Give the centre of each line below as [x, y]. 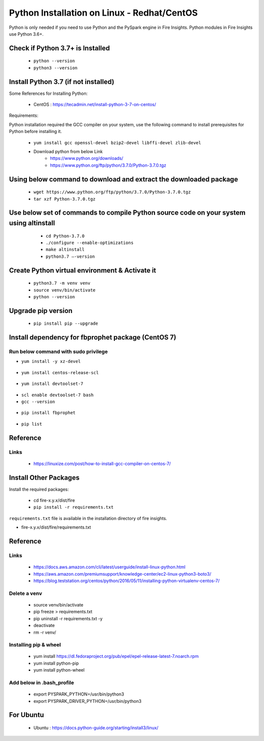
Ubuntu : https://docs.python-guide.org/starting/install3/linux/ [96, 728]
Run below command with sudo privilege [58, 352]
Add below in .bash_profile [42, 683]
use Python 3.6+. [26, 34]
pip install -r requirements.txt [74, 507]
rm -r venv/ [45, 632]
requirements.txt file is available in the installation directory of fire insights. [88, 518]
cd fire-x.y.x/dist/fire [54, 500]
